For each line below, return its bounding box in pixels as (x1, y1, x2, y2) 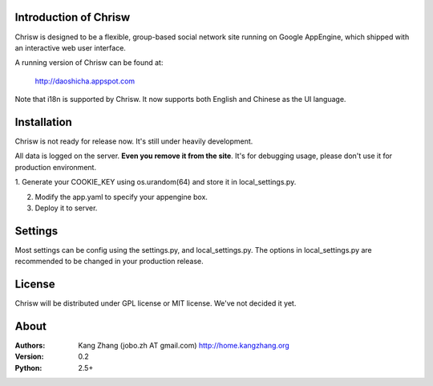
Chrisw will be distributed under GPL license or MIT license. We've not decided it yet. (14, 299, 297, 308)
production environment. (14, 162, 96, 172)
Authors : (14, 341, 46, 351)
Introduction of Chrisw (14, 10, 131, 24)
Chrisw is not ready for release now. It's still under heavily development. (14, 136, 253, 146)
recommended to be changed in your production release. (14, 257, 204, 266)
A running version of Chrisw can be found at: (14, 58, 164, 67)
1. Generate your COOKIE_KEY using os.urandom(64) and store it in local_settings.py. (14, 177, 297, 187)
